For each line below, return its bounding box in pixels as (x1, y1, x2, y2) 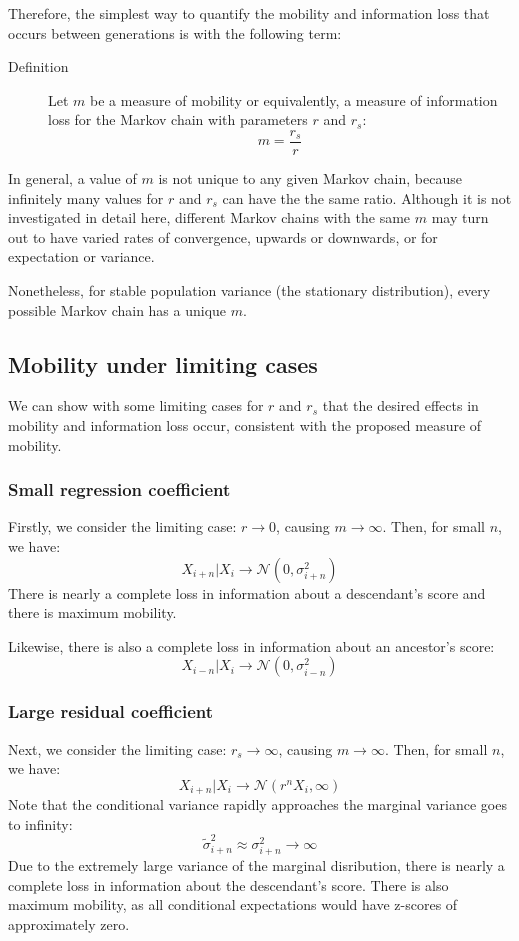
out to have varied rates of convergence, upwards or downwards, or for (8, 226, 438, 247)
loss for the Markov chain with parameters (48, 109, 308, 130)
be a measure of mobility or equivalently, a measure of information (90, 89, 498, 110)
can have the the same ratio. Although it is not (222, 187, 512, 208)
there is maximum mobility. (8, 602, 177, 623)
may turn (431, 207, 489, 228)
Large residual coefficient (8, 699, 214, 724)
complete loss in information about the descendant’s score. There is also (8, 874, 449, 895)
